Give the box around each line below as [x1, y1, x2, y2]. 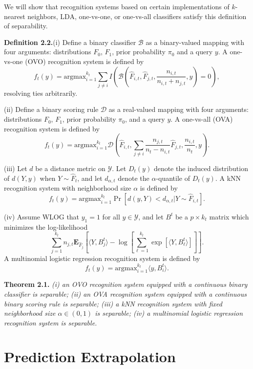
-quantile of [156, 173, 190, 183]
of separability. [4, 21, 48, 31]
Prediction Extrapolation [4, 346, 176, 366]
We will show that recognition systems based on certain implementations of [4, 1, 230, 11]
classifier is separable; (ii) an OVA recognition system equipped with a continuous [4, 289, 247, 299]
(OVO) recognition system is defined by [25, 56, 144, 66]
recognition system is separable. [4, 317, 97, 327]
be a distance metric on [35, 163, 105, 173]
